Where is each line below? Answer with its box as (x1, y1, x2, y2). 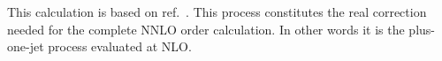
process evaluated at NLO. (48, 37, 192, 56)
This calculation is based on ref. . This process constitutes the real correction (7, 3, 427, 20)
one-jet (7, 37, 44, 56)
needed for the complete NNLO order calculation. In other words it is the (7, 19, 405, 38)
